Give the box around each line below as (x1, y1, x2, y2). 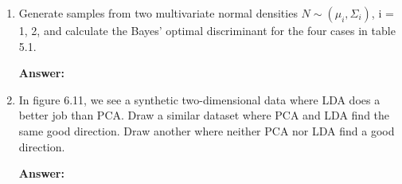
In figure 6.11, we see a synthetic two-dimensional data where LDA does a (18, 91, 381, 108)
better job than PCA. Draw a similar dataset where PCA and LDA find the (18, 107, 390, 123)
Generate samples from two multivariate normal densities (18, 5, 298, 21)
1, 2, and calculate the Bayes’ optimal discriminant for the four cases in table (18, 22, 396, 38)
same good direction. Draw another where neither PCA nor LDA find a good (18, 122, 395, 139)
